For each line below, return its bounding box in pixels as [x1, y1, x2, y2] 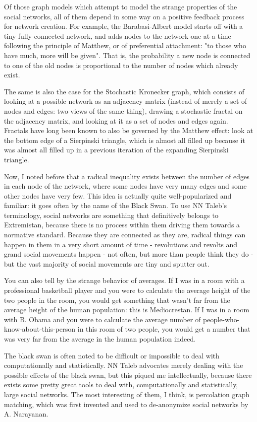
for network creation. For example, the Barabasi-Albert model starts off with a [4, 21, 243, 31]
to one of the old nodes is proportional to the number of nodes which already [4, 60, 238, 70]
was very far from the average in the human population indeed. [4, 334, 196, 344]
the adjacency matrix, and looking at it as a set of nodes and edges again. [4, 115, 228, 126]
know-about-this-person [4, 324, 76, 334]
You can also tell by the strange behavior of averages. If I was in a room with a [4, 275, 245, 285]
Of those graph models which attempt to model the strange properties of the [4, 1, 237, 11]
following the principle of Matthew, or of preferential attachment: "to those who [4, 40, 246, 51]
